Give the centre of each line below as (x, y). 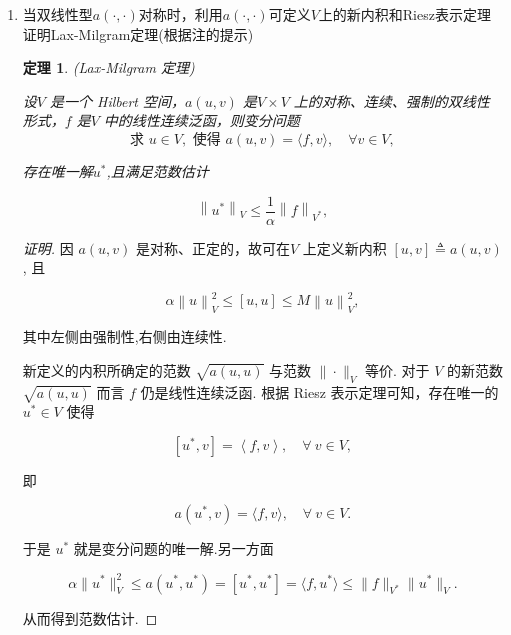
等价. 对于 (397, 369)
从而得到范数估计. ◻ (90, 617)
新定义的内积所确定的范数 (106, 369)
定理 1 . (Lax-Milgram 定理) (108, 67)
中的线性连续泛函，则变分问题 (201, 120)
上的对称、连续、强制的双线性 (391, 100)
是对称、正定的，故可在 (213, 247)
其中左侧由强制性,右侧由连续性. (124, 336)
